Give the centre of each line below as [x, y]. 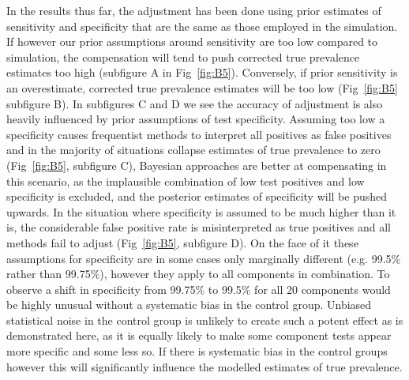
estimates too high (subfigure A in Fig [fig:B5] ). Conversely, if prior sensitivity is [202, 72]
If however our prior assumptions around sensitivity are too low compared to [192, 41]
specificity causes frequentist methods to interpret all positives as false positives [199, 134]
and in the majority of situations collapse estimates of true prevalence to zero [193, 150]
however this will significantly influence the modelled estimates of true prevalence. [204, 366]
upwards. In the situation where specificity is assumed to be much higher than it [201, 211]
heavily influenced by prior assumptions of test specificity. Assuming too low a [196, 119]
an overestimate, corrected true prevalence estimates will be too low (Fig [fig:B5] [202, 87]
